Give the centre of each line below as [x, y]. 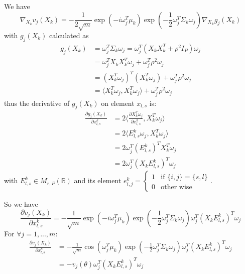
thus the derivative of [37, 103]
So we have [21, 204]
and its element [98, 180]
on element [118, 103]
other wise [176, 187]
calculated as [69, 35]
